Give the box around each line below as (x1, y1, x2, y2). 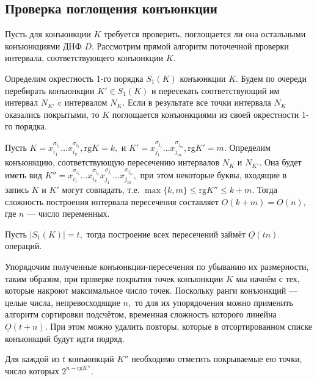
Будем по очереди (241, 71, 307, 84)
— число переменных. (27, 207, 110, 220)
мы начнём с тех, (236, 272, 300, 285)
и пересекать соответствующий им (151, 84, 280, 96)
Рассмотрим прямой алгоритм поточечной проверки (97, 39, 289, 52)
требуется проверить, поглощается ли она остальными (103, 27, 306, 40)
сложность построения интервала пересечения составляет (5, 195, 219, 208)
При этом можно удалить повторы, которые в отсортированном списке (50, 319, 313, 332)
